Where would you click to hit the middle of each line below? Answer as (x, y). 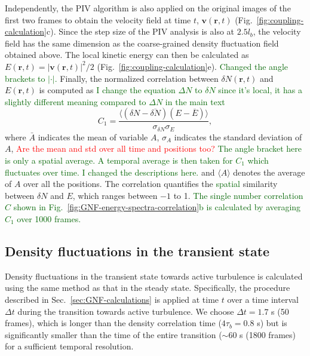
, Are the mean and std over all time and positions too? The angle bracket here (156, 148)
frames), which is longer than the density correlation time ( (113, 323)
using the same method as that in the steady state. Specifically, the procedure (148, 288)
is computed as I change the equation (107, 90)
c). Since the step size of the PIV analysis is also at (141, 31)
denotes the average (269, 172)
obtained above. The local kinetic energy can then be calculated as (127, 55)
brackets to (25, 78)
